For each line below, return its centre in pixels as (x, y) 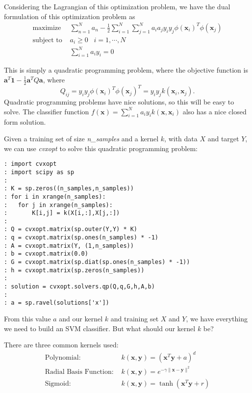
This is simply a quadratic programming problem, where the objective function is (126, 70)
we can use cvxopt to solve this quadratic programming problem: (101, 148)
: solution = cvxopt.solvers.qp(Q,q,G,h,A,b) (79, 287)
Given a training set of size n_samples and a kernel (81, 139)
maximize (47, 28)
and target (223, 139)
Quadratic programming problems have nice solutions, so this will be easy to (119, 102)
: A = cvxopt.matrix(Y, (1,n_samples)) (69, 246)
